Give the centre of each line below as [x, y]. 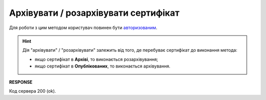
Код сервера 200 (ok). [33, 91]
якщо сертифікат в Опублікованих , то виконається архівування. [102, 66]
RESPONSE [21, 82]
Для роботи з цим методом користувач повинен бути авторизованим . [83, 28]
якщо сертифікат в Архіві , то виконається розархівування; [97, 59]
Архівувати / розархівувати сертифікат [94, 13]
